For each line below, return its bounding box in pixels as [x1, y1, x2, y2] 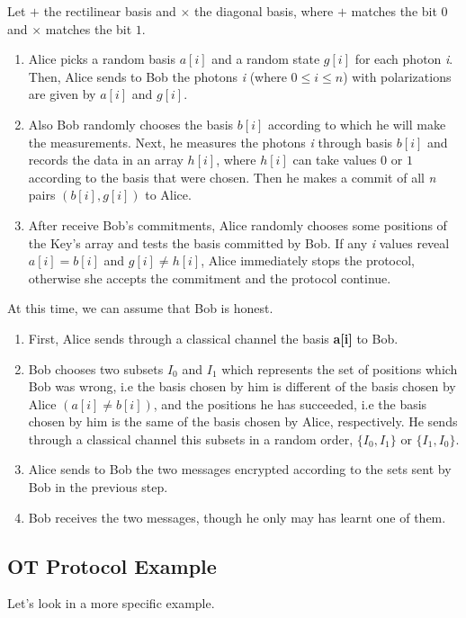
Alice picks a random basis [28, 49, 175, 68]
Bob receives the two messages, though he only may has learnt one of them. [28, 507, 446, 526]
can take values [292, 150, 377, 169]
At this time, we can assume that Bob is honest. [7, 299, 273, 318]
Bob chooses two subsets [28, 359, 164, 378]
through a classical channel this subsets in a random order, [28, 429, 354, 448]
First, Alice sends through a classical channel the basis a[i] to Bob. [28, 328, 399, 347]
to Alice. [145, 185, 192, 204]
